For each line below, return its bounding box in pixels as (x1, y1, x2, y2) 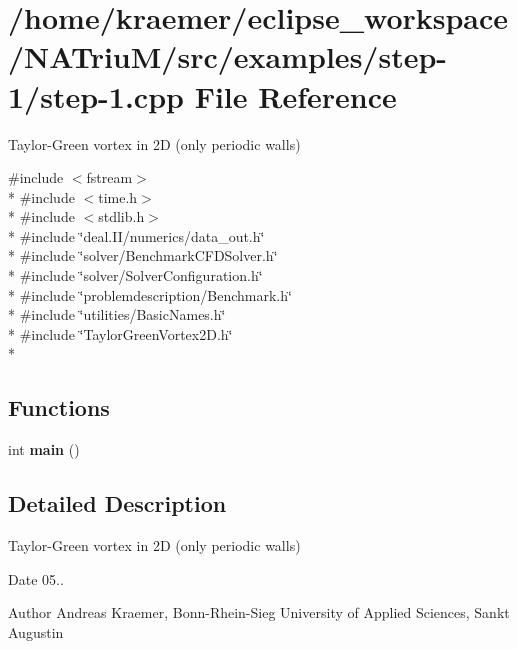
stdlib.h (98, 206, 145, 227)
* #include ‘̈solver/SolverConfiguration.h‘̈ (8, 265, 263, 286)
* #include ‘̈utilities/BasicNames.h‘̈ (8, 304, 226, 325)
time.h (98, 186, 138, 207)
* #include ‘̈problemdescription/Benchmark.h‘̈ (8, 284, 292, 305)
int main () (8, 439, 80, 460)
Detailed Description (8, 488, 227, 519)
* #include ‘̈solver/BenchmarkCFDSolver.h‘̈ (8, 245, 278, 266)
